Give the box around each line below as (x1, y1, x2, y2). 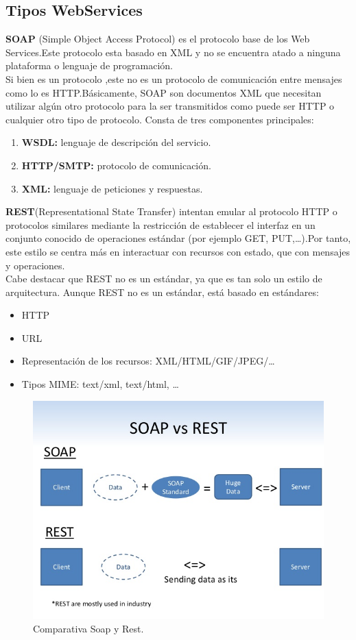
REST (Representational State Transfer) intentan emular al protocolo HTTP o (5, 204, 337, 219)
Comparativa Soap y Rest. (33, 621, 144, 635)
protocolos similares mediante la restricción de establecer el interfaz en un (5, 217, 316, 232)
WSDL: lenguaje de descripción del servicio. (21, 135, 211, 149)
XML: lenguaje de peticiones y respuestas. (21, 181, 203, 195)
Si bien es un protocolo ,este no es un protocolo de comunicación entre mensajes (5, 71, 342, 86)
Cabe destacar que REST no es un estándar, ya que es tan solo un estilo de (5, 271, 322, 286)
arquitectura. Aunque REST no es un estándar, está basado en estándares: (5, 284, 319, 299)
